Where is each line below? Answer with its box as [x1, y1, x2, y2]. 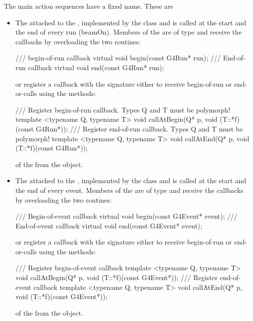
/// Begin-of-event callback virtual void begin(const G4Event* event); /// [15, 211, 238, 221]
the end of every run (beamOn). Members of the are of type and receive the [15, 27, 242, 37]
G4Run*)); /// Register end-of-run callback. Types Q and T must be [36, 123, 243, 133]
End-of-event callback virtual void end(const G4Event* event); [15, 220, 202, 230]
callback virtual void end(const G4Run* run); [28, 62, 164, 72]
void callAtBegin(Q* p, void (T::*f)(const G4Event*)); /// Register [15, 272, 218, 283]
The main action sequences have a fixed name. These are [4, 1, 174, 11]
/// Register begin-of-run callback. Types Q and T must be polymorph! [15, 104, 231, 114]
